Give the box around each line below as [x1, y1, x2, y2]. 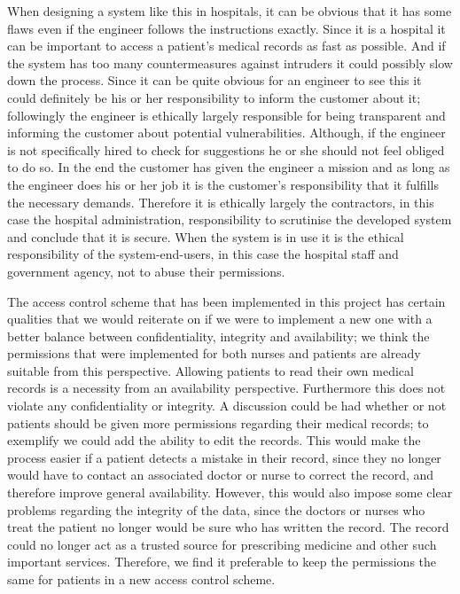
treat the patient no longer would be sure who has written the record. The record [7, 518, 449, 536]
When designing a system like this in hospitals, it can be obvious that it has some [7, 2, 452, 20]
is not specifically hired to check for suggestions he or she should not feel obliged [7, 140, 445, 159]
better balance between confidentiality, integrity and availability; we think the [7, 326, 430, 345]
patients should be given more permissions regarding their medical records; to [7, 413, 429, 432]
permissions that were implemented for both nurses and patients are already [7, 344, 421, 363]
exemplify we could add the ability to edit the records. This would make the [7, 431, 421, 449]
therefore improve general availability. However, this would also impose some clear [7, 483, 453, 502]
